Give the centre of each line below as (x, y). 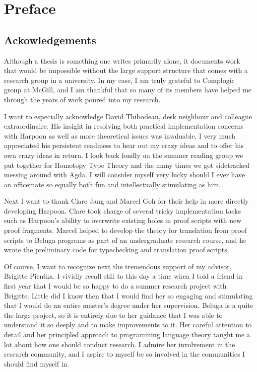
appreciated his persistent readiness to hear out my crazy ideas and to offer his (124, 145)
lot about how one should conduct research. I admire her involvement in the (120, 344)
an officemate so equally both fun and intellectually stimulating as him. (112, 184)
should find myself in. (37, 363)
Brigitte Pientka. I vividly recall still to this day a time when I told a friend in (123, 276)
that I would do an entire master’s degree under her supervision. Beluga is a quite (129, 305)
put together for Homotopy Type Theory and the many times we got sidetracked (127, 165)
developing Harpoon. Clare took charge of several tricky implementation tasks (123, 210)
